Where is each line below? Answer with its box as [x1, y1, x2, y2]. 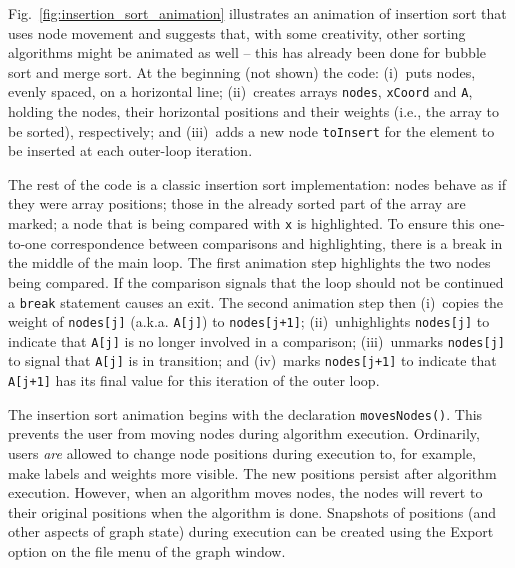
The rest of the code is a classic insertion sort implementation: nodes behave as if [8, 173, 507, 194]
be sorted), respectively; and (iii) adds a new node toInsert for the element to [8, 120, 495, 141]
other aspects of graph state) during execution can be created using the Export [8, 521, 494, 542]
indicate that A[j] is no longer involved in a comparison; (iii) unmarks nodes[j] [8, 330, 505, 351]
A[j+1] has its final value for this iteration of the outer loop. [8, 370, 380, 391]
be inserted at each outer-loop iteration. [8, 140, 253, 161]
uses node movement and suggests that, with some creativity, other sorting [8, 22, 466, 43]
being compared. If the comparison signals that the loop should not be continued [8, 271, 504, 292]
